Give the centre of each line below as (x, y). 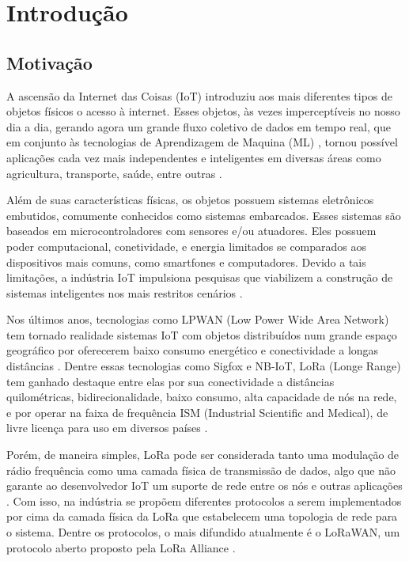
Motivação (49, 62)
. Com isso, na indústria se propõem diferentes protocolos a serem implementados (204, 500)
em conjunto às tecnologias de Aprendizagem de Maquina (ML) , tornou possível (202, 142)
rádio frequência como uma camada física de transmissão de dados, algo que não (201, 470)
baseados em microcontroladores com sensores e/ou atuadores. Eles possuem (191, 231)
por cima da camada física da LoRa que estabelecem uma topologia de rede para (202, 516)
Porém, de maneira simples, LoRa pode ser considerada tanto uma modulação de (203, 455)
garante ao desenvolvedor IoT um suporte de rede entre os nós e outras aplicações (204, 485)
